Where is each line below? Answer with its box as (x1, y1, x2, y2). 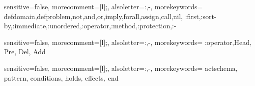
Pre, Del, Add (4, 46, 46, 57)
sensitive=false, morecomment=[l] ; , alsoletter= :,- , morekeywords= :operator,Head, (4, 37, 252, 47)
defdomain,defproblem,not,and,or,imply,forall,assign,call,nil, (4, 11, 183, 21)
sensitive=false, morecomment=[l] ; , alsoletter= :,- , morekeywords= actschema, (4, 63, 238, 73)
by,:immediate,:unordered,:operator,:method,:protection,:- (4, 21, 176, 31)
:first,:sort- (185, 11, 217, 21)
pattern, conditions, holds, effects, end (4, 72, 119, 83)
